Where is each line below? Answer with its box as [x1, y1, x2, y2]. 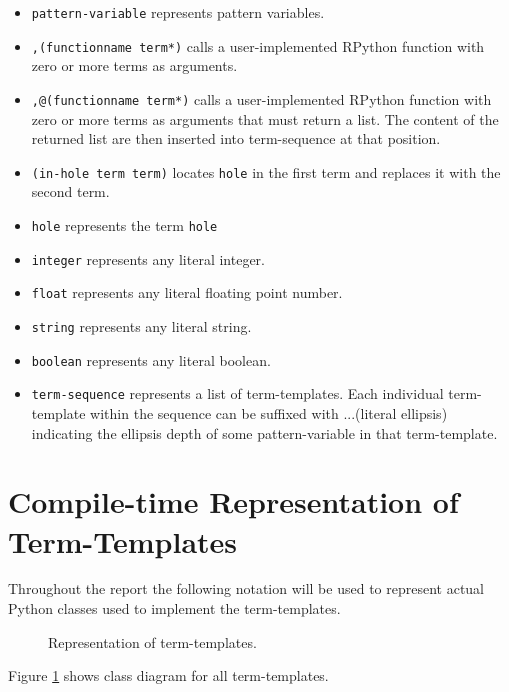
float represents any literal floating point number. [31, 282, 343, 303]
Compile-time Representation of [8, 481, 459, 522]
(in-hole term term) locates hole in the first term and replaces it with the [31, 161, 501, 182]
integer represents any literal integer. [31, 248, 265, 269]
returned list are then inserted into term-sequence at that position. [31, 128, 441, 149]
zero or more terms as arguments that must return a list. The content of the [31, 108, 499, 129]
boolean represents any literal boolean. [31, 349, 271, 370]
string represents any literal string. [31, 315, 252, 336]
